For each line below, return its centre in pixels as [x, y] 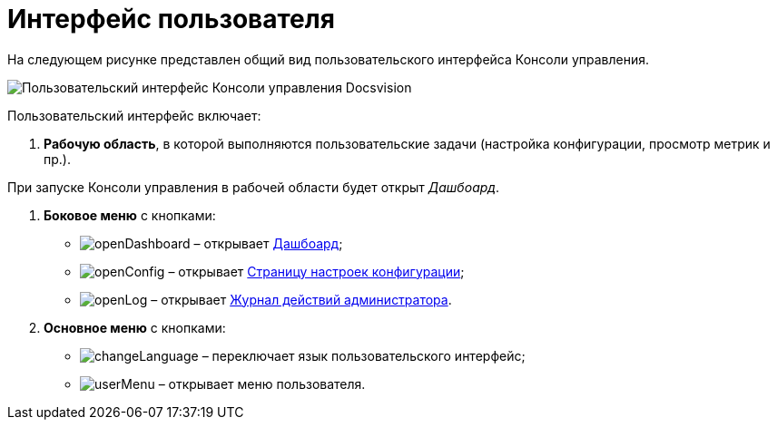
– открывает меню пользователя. [262, 383]
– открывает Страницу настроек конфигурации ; [316, 271]
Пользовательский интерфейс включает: [134, 115]
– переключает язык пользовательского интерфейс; [364, 355]
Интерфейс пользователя [171, 19]
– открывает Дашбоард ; [268, 243]
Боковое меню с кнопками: [130, 215]
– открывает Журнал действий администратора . [301, 299]
